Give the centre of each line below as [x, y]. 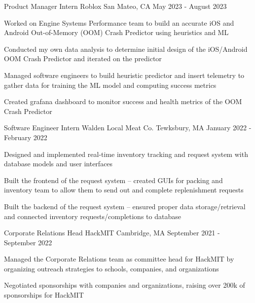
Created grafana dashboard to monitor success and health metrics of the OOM [123, 101]
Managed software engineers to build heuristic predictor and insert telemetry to [124, 75]
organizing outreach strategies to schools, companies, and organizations [111, 268]
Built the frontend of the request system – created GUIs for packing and [113, 180]
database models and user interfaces [58, 164]
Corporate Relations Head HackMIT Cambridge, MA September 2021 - [112, 233]
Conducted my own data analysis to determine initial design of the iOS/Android [126, 49]
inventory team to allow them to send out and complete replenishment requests [124, 190]
